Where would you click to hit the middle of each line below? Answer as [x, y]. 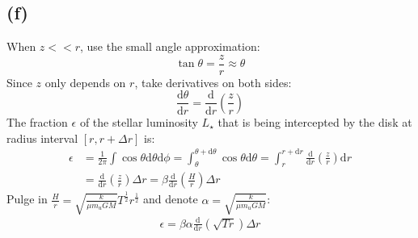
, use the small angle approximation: [170, 46]
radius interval [42, 138]
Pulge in [27, 199]
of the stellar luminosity [139, 121]
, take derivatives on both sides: [213, 82]
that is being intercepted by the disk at [315, 121]
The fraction [37, 121]
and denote [171, 199]
